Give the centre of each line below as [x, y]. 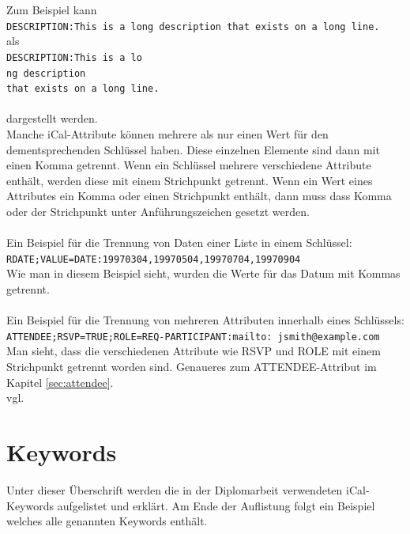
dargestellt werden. [52, 118]
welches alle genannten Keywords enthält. [107, 521]
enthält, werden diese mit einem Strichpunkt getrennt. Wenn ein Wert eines [190, 180]
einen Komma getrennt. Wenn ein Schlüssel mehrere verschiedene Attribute [189, 165]
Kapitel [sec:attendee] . [60, 382]
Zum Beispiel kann [52, 9]
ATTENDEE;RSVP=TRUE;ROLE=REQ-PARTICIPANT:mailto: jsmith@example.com [193, 337]
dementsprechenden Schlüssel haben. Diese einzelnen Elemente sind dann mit [193, 149]
